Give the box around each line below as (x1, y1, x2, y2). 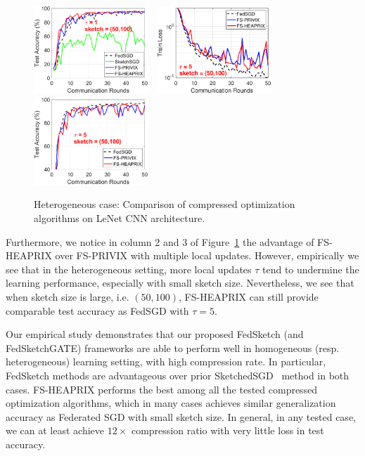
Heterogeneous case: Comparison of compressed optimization (34, 197, 295, 211)
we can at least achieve (6, 423, 105, 438)
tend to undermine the (262, 261, 359, 276)
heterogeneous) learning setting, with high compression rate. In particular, (6, 354, 326, 369)
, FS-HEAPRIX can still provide (178, 289, 319, 304)
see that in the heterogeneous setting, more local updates (6, 261, 252, 276)
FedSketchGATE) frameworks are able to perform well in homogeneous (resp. (6, 340, 340, 355)
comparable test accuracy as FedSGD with (6, 303, 189, 318)
